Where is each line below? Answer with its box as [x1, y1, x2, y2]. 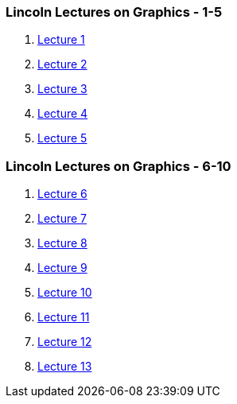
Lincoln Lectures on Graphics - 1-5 [6, 4, 223, 20]
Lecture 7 [37, 212, 87, 226]
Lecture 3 [37, 82, 87, 96]
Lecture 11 [37, 310, 90, 324]
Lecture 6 [37, 187, 87, 201]
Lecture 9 [37, 261, 87, 275]
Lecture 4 [37, 107, 88, 121]
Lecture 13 [37, 359, 92, 374]
